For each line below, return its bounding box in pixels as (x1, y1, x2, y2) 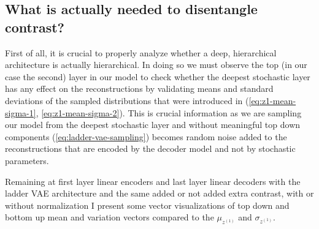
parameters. (5, 154, 49, 167)
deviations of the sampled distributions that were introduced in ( (5, 94, 249, 107)
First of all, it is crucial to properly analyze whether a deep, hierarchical (5, 46, 277, 59)
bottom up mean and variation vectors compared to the (5, 211, 214, 223)
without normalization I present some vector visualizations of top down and (5, 198, 290, 211)
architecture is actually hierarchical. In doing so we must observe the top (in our (5, 58, 307, 71)
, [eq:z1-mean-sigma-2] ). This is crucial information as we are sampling (36, 106, 302, 119)
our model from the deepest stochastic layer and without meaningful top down (5, 118, 301, 131)
